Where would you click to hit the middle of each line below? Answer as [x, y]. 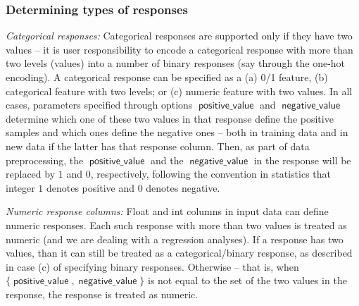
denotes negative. [183, 187]
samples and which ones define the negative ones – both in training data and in [177, 132]
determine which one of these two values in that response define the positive [170, 118]
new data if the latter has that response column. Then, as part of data [158, 146]
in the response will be [302, 160]
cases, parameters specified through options [99, 105]
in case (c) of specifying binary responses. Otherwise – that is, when [152, 266]
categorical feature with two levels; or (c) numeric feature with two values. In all [179, 91]
